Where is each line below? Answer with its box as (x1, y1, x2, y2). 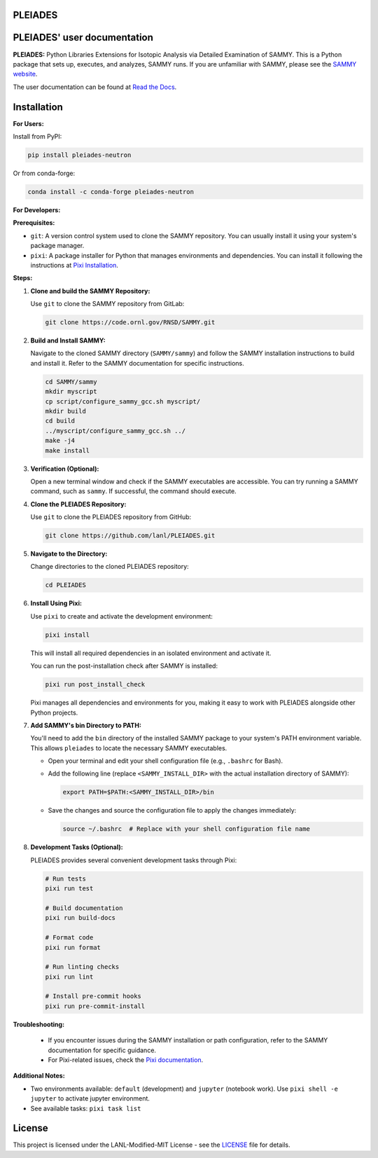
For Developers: (13, 205, 61, 214)
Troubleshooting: (13, 1020, 65, 1028)
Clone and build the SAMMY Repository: (30, 287, 150, 295)
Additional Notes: (13, 1072, 66, 1080)
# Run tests (45, 874, 87, 883)
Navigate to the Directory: (30, 550, 108, 558)
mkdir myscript (45, 387, 97, 396)
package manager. (30, 242, 85, 250)
